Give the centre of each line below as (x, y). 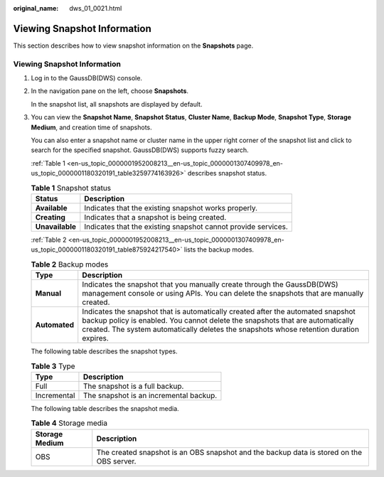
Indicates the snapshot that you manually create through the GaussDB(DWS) (210, 284)
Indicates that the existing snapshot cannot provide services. (186, 226)
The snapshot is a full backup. (133, 386)
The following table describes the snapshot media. (105, 408)
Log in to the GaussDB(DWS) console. (86, 78)
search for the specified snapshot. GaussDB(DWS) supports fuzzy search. (140, 150)
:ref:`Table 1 (48, 163)
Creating (50, 217)
